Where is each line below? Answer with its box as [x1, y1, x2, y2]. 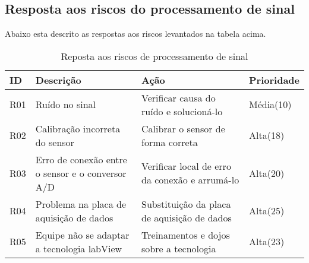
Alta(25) [249, 204, 285, 218]
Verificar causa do [141, 90, 216, 104]
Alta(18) [249, 128, 285, 142]
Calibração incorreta [35, 121, 121, 135]
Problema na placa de [35, 197, 127, 211]
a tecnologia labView [35, 241, 122, 255]
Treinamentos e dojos [141, 227, 230, 242]
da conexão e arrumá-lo [141, 173, 239, 187]
